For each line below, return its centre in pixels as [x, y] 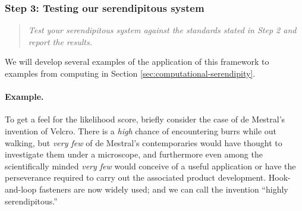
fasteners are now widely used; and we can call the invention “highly [163, 189]
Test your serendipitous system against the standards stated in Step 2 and [162, 30]
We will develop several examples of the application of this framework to [137, 62]
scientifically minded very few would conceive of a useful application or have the [150, 166]
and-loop [21, 189]
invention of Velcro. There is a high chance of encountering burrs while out [141, 130]
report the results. [60, 41]
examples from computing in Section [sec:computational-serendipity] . [130, 73]
